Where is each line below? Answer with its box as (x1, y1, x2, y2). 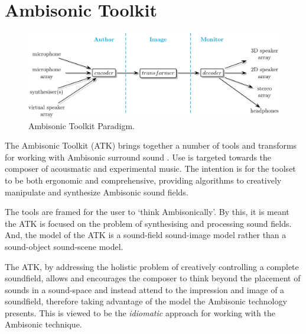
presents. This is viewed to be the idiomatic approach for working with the (5, 306, 275, 319)
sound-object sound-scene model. (5, 240, 123, 252)
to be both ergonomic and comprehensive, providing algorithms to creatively (5, 174, 282, 186)
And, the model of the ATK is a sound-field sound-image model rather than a (5, 229, 287, 241)
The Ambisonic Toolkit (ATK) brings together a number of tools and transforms (5, 139, 297, 152)
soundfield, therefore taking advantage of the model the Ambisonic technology (5, 295, 287, 307)
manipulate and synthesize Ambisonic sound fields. (5, 185, 188, 198)
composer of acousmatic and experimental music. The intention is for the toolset (5, 162, 296, 175)
